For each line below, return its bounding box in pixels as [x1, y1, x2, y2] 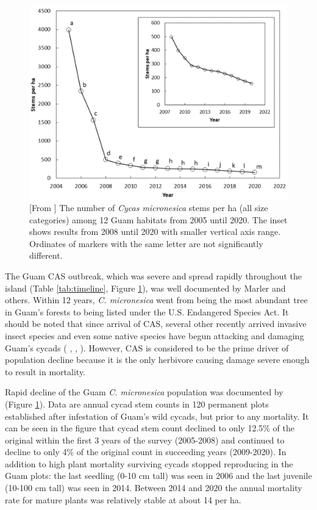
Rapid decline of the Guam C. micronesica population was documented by [5, 386, 283, 398]
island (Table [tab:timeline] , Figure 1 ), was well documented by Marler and [5, 281, 286, 294]
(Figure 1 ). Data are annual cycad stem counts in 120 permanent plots [5, 397, 269, 410]
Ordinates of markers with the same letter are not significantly [29, 237, 263, 250]
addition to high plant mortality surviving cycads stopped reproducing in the [5, 457, 293, 470]
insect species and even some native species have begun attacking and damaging [5, 329, 304, 342]
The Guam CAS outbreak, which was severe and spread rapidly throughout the [5, 269, 302, 282]
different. [29, 249, 63, 262]
